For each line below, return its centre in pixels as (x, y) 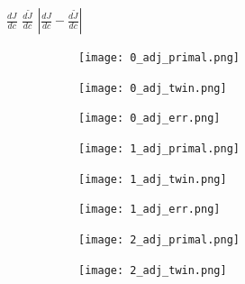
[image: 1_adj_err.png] (150, 210)
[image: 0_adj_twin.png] (153, 88)
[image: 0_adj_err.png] (150, 119)
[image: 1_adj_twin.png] (153, 179)
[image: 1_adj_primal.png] (159, 148)
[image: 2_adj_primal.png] (159, 239)
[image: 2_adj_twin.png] (153, 270)
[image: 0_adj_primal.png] (159, 58)
